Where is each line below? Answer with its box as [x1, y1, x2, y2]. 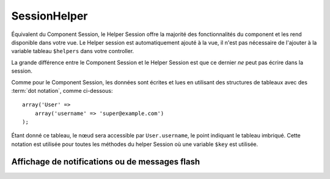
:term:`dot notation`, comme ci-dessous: [11, 87, 113, 94]
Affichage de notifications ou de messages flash [11, 156, 200, 167]
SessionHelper [11, 9, 88, 23]
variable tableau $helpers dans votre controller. [11, 48, 134, 55]
